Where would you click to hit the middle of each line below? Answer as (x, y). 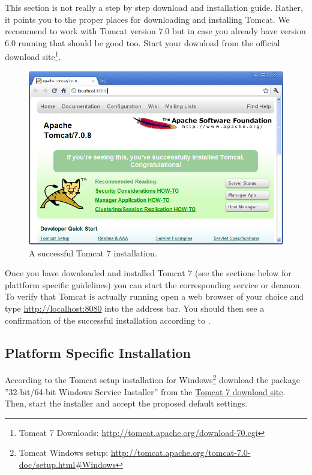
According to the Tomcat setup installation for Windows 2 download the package (152, 379)
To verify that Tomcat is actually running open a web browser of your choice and (154, 296)
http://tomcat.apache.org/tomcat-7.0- (181, 452)
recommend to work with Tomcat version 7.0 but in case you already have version (155, 31)
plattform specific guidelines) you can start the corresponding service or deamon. (154, 284)
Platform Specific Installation (98, 352)
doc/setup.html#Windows (67, 464)
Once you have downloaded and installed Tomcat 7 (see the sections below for (148, 273)
